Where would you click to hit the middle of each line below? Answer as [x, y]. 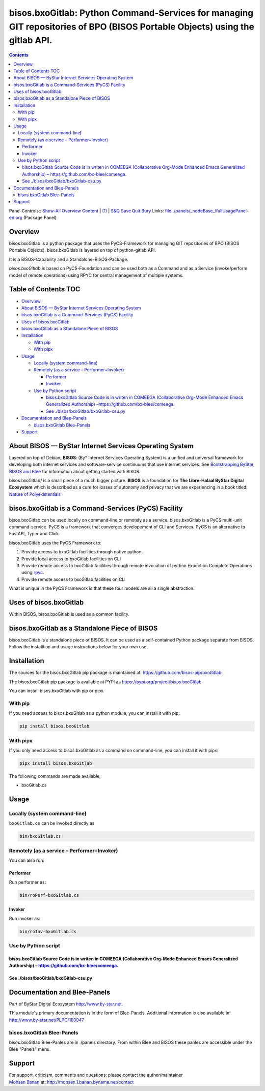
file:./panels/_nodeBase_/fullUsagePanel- [207, 211]
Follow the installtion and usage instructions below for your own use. [79, 647]
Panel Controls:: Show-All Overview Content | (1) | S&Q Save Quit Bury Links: [87, 211]
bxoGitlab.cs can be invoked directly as [52, 823]
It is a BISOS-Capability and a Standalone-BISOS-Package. [69, 259]
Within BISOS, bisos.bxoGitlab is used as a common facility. [69, 614]
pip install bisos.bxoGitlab [54, 726]
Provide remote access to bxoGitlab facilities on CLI [74, 579]
